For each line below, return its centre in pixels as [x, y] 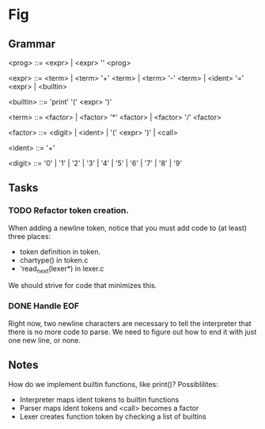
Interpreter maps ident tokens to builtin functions [99, 399]
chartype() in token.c [54, 260]
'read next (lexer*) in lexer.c [62, 269]
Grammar [32, 44]
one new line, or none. [45, 340]
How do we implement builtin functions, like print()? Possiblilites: [114, 384]
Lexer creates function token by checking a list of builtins [113, 416]
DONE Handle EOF [44, 306]
